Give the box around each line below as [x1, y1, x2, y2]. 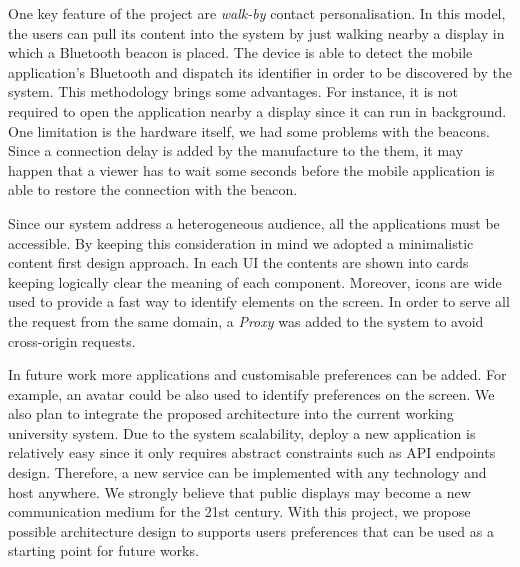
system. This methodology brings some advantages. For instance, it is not [8, 81, 459, 102]
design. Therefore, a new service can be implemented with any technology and [8, 462, 487, 483]
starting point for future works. [8, 540, 199, 561]
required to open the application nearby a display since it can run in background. [8, 100, 507, 121]
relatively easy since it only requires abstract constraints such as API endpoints [8, 442, 496, 463]
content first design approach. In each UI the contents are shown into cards [8, 252, 469, 273]
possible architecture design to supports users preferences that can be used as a [8, 520, 494, 541]
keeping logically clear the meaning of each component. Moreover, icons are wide [8, 271, 502, 292]
